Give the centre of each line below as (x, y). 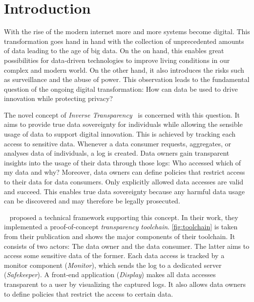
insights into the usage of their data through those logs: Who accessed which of (123, 162)
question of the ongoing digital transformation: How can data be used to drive (121, 89)
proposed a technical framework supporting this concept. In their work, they (124, 217)
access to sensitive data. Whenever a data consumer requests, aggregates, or (118, 143)
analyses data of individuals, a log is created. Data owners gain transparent (117, 153)
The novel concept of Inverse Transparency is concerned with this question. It (122, 114)
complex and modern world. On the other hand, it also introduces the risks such (124, 70)
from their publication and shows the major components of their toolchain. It (120, 236)
